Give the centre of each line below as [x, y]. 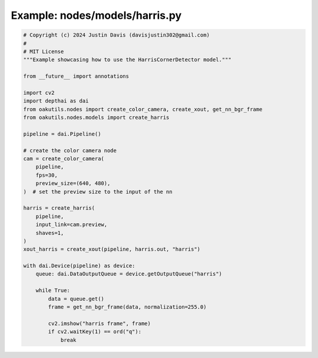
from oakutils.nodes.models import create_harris [96, 117]
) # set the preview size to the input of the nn [98, 192]
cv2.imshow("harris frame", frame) [100, 323]
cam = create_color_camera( [64, 159]
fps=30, [47, 175]
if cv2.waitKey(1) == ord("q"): [95, 332]
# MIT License [44, 51]
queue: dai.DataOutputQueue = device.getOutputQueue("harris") [129, 274]
